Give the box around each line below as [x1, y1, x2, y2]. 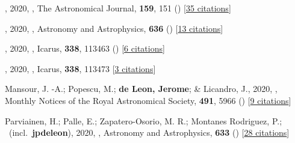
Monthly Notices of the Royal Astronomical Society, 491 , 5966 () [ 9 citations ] [5, 94, 291, 106]
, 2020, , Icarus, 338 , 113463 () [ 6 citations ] [5, 42, 165, 55]
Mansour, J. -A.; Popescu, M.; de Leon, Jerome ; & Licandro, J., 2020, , [5, 82, 278, 95]
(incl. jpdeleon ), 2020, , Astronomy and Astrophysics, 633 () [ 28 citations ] [8, 126, 290, 139]
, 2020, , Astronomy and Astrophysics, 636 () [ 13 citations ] [5, 22, 223, 34]
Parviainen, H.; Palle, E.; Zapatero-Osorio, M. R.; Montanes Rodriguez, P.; [5, 114, 282, 127]
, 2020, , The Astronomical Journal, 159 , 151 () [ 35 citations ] [5, 2, 231, 14]
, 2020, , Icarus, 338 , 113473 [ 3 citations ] [5, 62, 156, 75]
